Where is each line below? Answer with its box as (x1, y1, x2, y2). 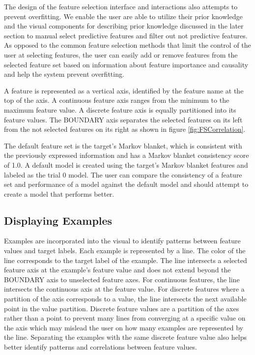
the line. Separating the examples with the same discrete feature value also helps (4, 332, 247, 342)
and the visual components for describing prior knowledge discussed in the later (4, 21, 244, 31)
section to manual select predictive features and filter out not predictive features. (4, 30, 248, 40)
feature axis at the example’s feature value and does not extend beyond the (4, 265, 231, 275)
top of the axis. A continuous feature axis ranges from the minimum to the (4, 95, 229, 105)
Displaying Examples (4, 212, 113, 228)
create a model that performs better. (4, 188, 114, 199)
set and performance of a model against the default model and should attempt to (4, 179, 249, 189)
